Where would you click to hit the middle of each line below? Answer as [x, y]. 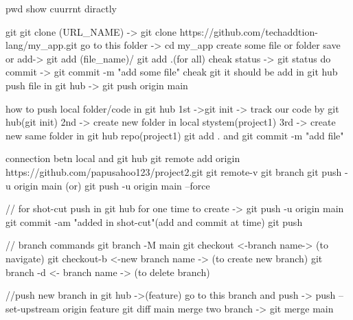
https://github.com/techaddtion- [249, 31]
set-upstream [33, 308]
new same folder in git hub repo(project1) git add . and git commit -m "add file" [175, 135]
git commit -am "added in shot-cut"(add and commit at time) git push [154, 221]
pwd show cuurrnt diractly [61, 8]
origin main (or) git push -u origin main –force [112, 185]
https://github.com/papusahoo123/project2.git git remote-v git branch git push [174, 171]
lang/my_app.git [42, 45]
